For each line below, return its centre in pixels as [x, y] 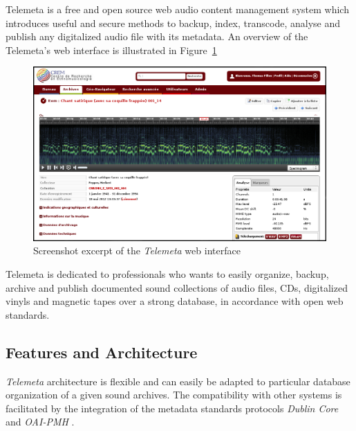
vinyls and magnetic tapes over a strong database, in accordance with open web [175, 301]
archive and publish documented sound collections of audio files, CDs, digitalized [177, 287]
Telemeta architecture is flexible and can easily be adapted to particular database [178, 381]
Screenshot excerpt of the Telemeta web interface [137, 250]
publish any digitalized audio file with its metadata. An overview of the [157, 36]
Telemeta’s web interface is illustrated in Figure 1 [111, 50]
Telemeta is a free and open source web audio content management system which [177, 9]
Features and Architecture [102, 352]
